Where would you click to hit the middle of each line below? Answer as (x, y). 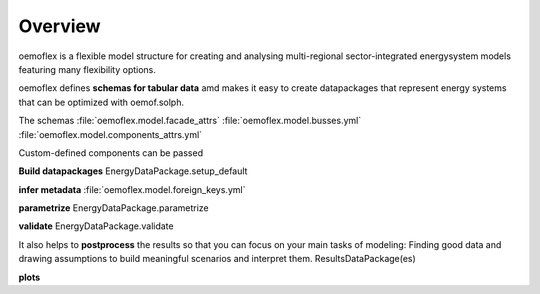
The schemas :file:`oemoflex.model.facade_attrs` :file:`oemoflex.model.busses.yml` (190, 121)
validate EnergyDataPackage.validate (96, 226)
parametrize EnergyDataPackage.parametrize (113, 208)
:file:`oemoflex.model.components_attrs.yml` (110, 134)
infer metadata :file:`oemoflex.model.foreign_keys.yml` (132, 189)
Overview (59, 26)
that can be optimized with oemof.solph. (101, 102)
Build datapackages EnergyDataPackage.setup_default (133, 171)
